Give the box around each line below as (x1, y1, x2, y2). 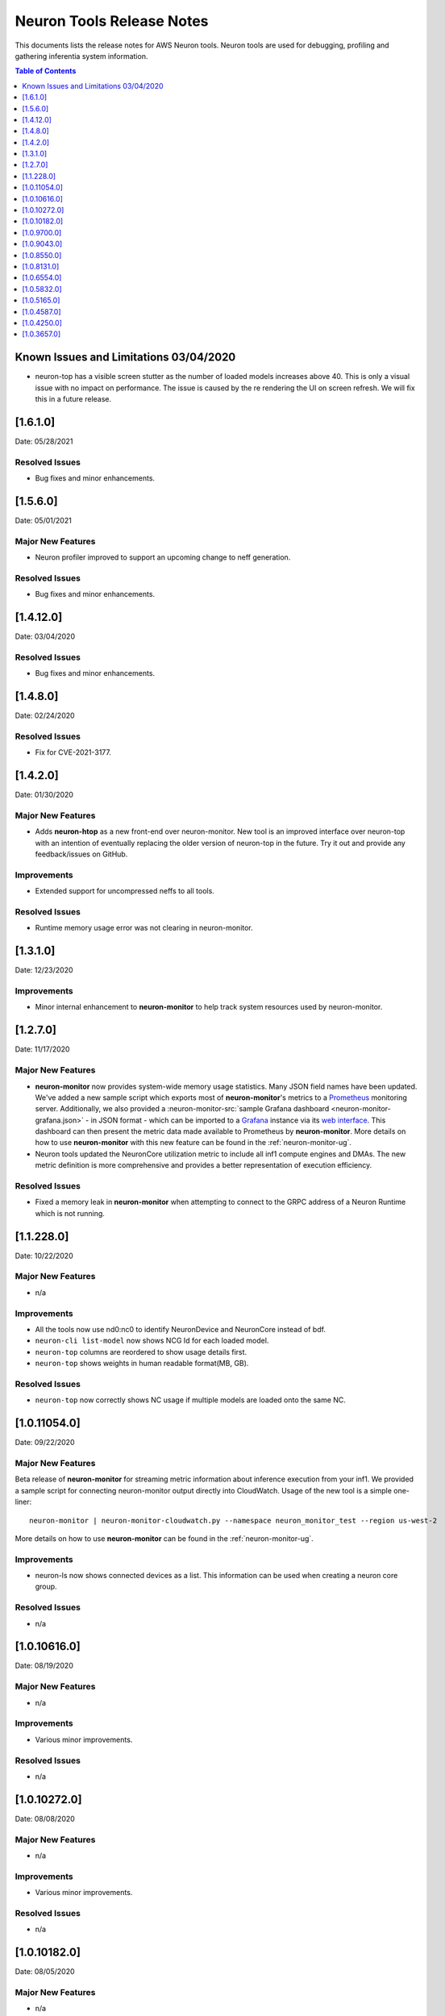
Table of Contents (15, 66, 77, 76)
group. (35, 1581, 57, 1592)
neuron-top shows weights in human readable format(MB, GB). (35, 1359, 249, 1368)
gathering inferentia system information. (15, 51, 148, 60)
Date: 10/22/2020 (15, 1251, 73, 1260)
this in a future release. (35, 394, 112, 403)
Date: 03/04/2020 (15, 631, 76, 641)
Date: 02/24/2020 (15, 710, 76, 721)
